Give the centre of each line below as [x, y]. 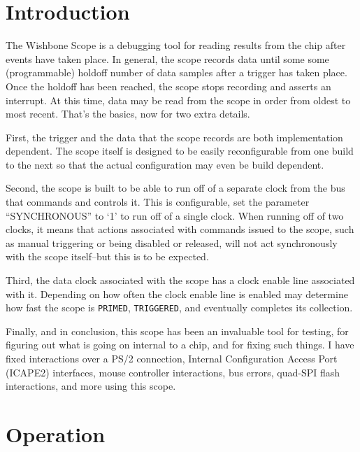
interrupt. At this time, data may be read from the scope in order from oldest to [178, 100]
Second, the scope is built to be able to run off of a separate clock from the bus [175, 188]
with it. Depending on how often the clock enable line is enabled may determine [177, 294]
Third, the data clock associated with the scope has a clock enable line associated [180, 280]
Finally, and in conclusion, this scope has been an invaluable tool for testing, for [177, 331]
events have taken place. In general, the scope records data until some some [167, 58]
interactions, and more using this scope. [91, 386]
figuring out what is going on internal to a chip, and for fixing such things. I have [180, 345]
